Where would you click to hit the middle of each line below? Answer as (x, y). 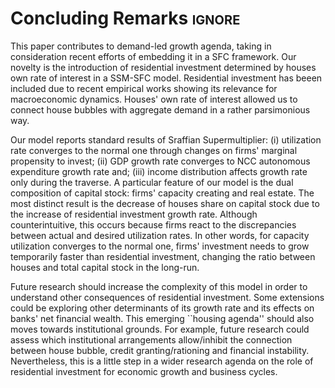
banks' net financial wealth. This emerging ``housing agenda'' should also (162, 318)
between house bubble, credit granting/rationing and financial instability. (160, 350)
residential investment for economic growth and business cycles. (144, 371)
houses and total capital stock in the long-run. (105, 267)
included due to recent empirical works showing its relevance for (144, 88)
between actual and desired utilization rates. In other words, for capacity (160, 235)
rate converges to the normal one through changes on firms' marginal (154, 150)
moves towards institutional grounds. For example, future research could (160, 329)
